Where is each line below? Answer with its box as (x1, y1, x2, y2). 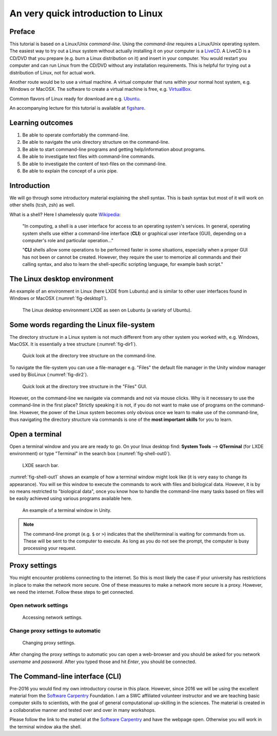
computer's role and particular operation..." (22, 237, 114, 243)
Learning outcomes (9, 119, 73, 127)
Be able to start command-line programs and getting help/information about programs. (22, 146, 206, 152)
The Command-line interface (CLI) (9, 672, 122, 681)
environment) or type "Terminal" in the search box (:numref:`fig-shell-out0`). (9, 451, 171, 457)
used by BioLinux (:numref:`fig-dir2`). (9, 372, 88, 378)
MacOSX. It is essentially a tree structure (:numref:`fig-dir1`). (9, 341, 137, 347)
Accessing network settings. (22, 614, 83, 621)
